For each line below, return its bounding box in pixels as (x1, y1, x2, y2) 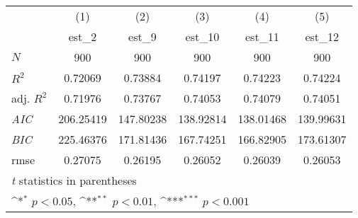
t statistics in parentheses (11, 172, 137, 188)
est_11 (245, 28, 279, 45)
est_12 (305, 28, 340, 45)
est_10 (185, 28, 220, 45)
